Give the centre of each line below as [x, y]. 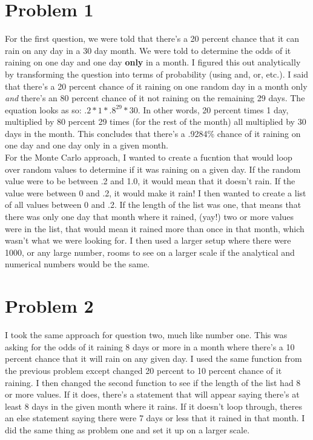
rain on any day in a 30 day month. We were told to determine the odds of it [148, 50]
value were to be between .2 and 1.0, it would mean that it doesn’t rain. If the [150, 181]
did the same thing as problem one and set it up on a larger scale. [127, 429]
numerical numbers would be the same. [77, 264]
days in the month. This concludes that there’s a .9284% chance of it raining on [153, 133]
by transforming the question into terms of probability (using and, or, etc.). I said [157, 74]
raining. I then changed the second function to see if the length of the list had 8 [153, 382]
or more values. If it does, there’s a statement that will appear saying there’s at [152, 394]
